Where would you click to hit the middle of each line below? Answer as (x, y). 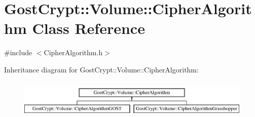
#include (18, 52)
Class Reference (88, 28)
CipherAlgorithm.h (73, 52)
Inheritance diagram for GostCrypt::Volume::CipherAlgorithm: (101, 69)
